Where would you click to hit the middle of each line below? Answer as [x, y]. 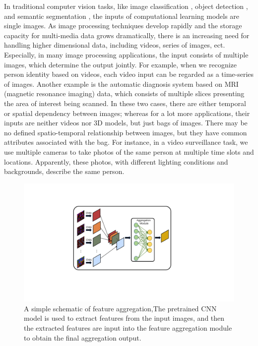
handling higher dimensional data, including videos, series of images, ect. [115, 45]
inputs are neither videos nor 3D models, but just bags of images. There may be [126, 123]
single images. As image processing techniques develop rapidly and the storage [123, 26]
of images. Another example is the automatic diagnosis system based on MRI [121, 84]
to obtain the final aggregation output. [83, 337]
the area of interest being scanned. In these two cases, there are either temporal [125, 103]
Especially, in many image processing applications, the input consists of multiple [126, 54]
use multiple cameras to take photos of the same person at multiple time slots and [129, 151]
